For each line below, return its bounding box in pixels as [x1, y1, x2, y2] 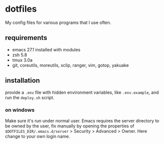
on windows [5, 106, 35, 113]
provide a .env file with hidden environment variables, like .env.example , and [5, 89, 159, 95]
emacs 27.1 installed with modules [12, 46, 81, 52]
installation [5, 77, 40, 85]
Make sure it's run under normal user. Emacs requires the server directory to [5, 118, 160, 123]
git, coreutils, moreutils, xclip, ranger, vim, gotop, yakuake [12, 62, 129, 68]
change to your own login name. [5, 133, 70, 139]
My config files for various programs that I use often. [5, 20, 112, 25]
